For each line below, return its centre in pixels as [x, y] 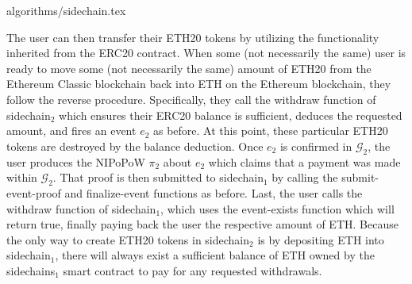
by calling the [305, 177]
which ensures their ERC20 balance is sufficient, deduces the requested [231, 115]
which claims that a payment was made [304, 161]
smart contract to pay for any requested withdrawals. [193, 270]
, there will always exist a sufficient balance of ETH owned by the [215, 255]
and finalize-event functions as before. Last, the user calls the [214, 192]
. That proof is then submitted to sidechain [158, 177]
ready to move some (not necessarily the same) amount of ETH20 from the [189, 68]
